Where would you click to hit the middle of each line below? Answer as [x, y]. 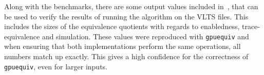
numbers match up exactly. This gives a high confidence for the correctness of [126, 56]
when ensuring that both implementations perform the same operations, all [122, 46]
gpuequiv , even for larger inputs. [56, 66]
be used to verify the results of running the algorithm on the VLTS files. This [126, 16]
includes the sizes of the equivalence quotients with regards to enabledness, [122, 26]
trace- [251, 26]
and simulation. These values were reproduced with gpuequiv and [145, 36]
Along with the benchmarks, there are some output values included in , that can [131, 6]
